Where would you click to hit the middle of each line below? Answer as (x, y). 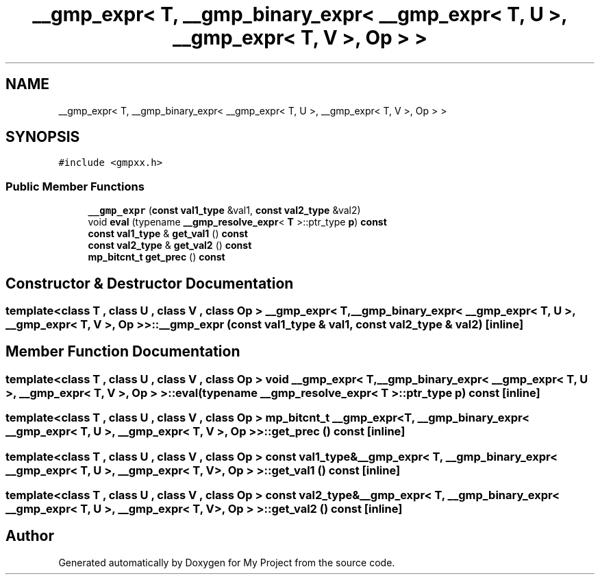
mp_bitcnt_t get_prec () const (157, 257)
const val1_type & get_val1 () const (168, 234)
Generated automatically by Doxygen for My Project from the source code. (227, 562)
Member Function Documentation (123, 352)
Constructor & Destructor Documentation (150, 283)
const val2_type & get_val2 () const (170, 245)
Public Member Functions (75, 186)
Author (30, 536)
